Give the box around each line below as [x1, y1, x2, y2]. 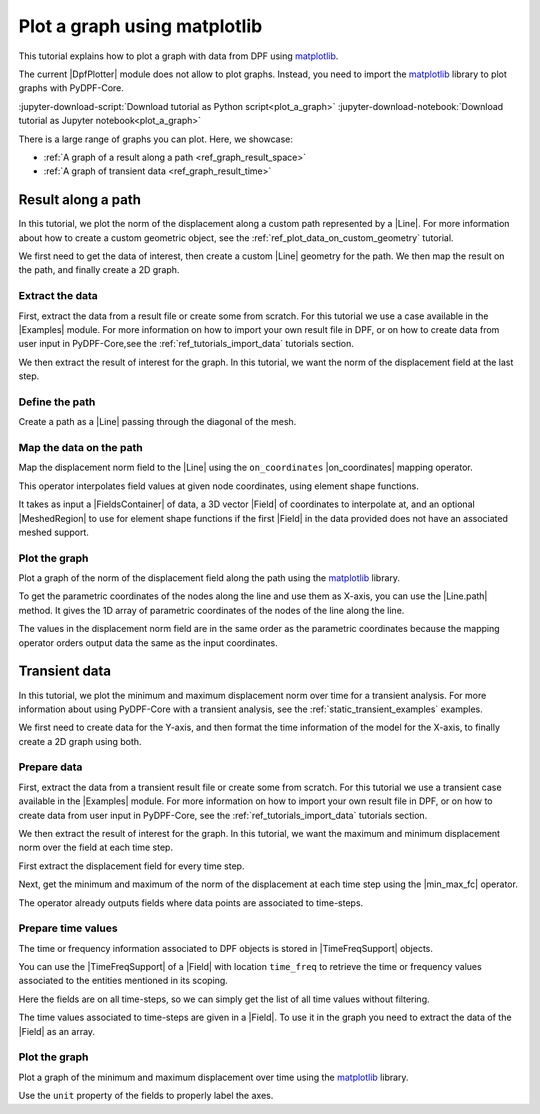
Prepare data [18, 760, 83, 774]
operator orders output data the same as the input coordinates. [18, 636, 279, 649]
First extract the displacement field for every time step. [18, 860, 245, 872]
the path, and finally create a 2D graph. [18, 264, 180, 276]
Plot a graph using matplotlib [18, 15, 263, 37]
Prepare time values [18, 921, 119, 935]
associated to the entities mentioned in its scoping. [18, 975, 229, 987]
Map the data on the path [18, 440, 144, 454]
